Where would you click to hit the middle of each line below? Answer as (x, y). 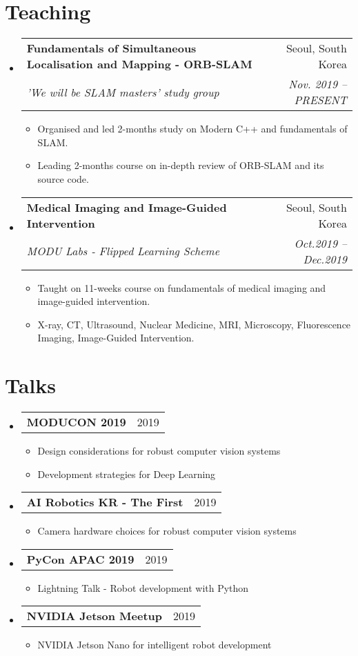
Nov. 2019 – (318, 84)
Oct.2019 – (320, 243)
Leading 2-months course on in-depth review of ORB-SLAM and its (181, 165)
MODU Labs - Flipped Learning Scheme (123, 251)
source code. (63, 178)
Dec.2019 (325, 259)
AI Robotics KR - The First (105, 502)
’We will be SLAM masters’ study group (123, 92)
